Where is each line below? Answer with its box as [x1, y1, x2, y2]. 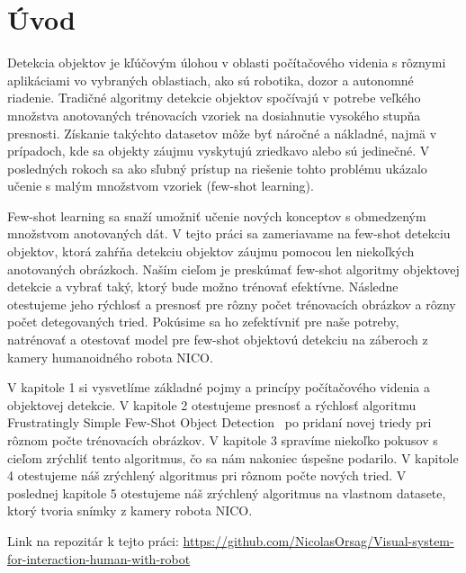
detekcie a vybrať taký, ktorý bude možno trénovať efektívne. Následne [7, 277, 399, 296]
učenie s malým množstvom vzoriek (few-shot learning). [7, 176, 314, 195]
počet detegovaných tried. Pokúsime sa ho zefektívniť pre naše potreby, [7, 312, 399, 331]
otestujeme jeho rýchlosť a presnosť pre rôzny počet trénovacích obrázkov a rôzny [7, 294, 456, 313]
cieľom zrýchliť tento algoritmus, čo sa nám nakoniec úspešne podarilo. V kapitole [7, 448, 459, 467]
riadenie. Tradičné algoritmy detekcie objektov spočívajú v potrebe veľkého [7, 88, 421, 107]
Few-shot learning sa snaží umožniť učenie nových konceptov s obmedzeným [7, 206, 426, 225]
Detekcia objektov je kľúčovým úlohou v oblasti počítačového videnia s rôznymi [7, 53, 446, 72]
